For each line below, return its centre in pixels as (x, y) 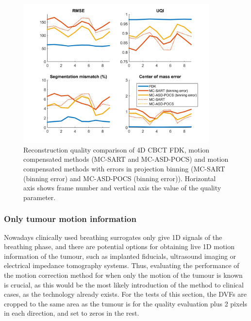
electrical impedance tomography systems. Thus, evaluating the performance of (122, 265)
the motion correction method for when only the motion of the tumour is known (123, 275)
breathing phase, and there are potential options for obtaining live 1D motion (119, 246)
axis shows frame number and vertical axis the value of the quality (122, 188)
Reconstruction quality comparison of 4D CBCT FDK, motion (117, 149)
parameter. (40, 197)
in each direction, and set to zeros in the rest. (72, 313)
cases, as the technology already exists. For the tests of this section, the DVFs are (125, 294)
